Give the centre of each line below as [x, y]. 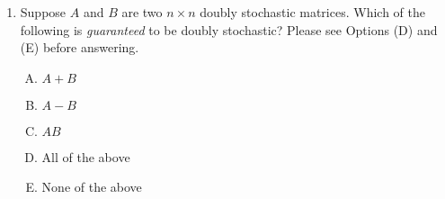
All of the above [86, 156]
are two [142, 12]
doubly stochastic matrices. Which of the [312, 12]
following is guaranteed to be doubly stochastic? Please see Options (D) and [229, 29]
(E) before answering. [80, 47]
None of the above [92, 187]
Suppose [43, 12]
